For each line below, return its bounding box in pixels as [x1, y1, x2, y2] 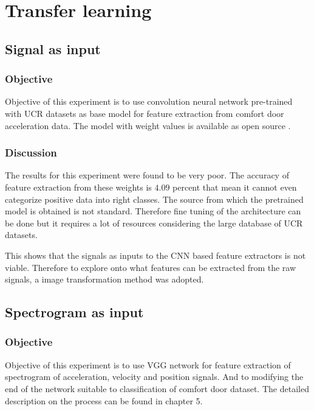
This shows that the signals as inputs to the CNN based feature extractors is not [5, 248, 306, 261]
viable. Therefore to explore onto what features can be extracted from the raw [5, 261, 296, 273]
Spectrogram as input [5, 303, 144, 321]
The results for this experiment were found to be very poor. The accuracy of [5, 169, 289, 181]
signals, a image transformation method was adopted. [5, 273, 204, 286]
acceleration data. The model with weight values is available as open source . [5, 119, 291, 132]
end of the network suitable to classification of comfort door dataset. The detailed [5, 382, 309, 395]
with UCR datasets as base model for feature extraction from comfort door [5, 107, 284, 119]
